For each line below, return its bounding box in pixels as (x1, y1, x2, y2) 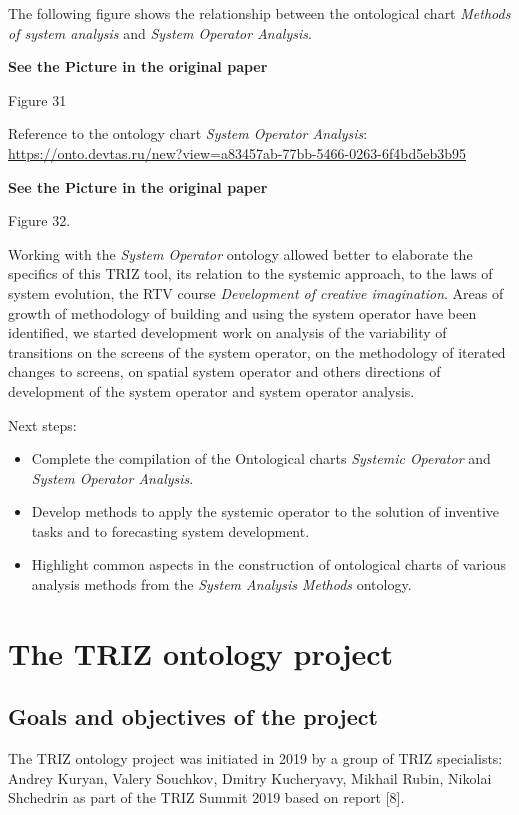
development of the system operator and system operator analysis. (8, 380, 415, 401)
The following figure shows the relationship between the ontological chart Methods (8, 3, 511, 23)
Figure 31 (8, 89, 67, 110)
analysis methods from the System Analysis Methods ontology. (31, 574, 412, 595)
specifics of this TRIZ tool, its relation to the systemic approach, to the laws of (8, 263, 493, 284)
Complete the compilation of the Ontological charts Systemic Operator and (31, 448, 491, 469)
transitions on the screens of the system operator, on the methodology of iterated (8, 341, 506, 362)
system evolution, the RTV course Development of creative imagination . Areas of (8, 282, 504, 303)
